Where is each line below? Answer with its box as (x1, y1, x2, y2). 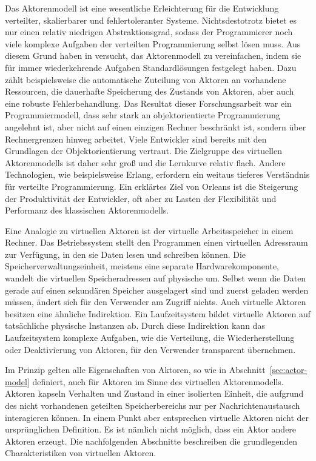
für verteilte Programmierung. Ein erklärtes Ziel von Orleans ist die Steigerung (5, 180, 298, 192)
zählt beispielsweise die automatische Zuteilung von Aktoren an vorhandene (5, 73, 286, 86)
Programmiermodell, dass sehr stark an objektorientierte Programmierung (5, 109, 280, 121)
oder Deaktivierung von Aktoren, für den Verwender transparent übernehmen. (5, 343, 296, 355)
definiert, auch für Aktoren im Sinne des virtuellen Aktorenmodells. (32, 375, 284, 388)
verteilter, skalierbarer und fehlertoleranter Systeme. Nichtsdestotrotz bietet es (5, 13, 297, 26)
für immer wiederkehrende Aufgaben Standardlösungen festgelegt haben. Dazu (5, 61, 297, 73)
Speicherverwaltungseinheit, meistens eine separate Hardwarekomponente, (5, 260, 279, 272)
